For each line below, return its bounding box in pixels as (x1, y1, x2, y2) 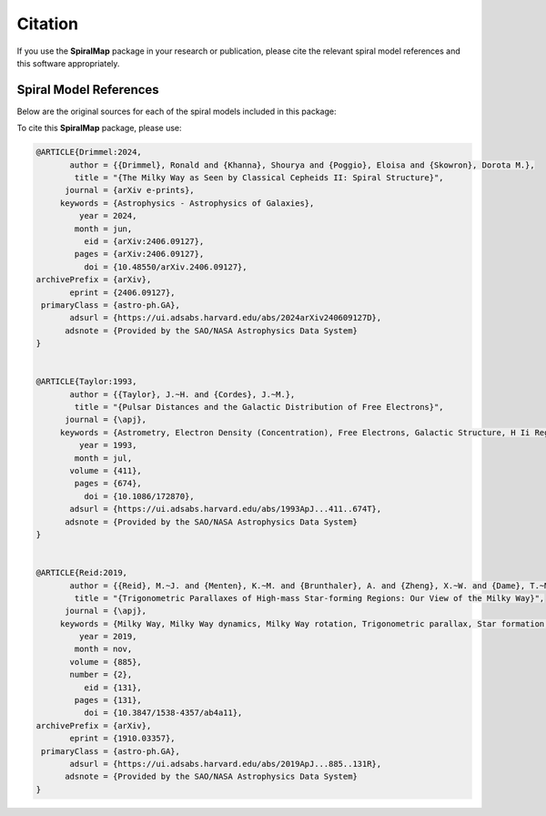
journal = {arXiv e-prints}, (65, 185, 195, 196)
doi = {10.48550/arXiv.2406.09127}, (83, 261, 248, 272)
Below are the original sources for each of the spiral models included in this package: (16, 106, 337, 117)
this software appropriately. (16, 57, 120, 68)
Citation (16, 14, 79, 34)
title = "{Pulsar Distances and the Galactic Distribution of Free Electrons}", (74, 402, 445, 413)
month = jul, (74, 453, 133, 464)
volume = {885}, (69, 657, 143, 667)
